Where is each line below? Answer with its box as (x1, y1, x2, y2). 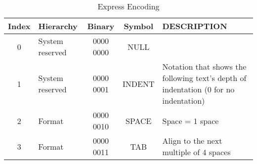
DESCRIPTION (162, 20, 227, 32)
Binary (87, 20, 115, 32)
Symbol (124, 20, 154, 32)
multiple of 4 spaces (162, 146, 231, 158)
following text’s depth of (162, 72, 247, 83)
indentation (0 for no (162, 83, 235, 95)
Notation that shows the (162, 61, 247, 72)
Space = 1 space (162, 115, 219, 126)
